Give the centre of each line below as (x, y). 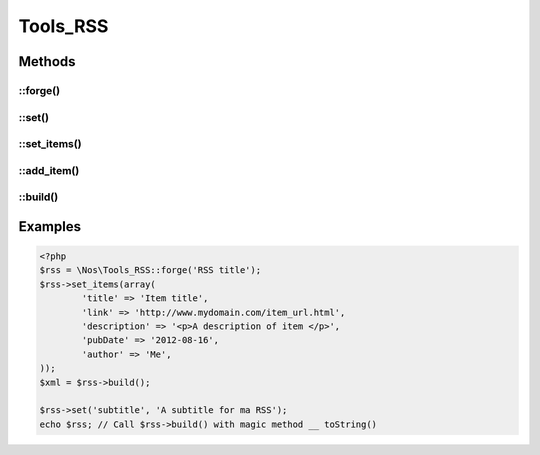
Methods (47, 61)
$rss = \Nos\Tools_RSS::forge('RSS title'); (150, 270)
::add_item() (49, 170)
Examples (50, 226)
